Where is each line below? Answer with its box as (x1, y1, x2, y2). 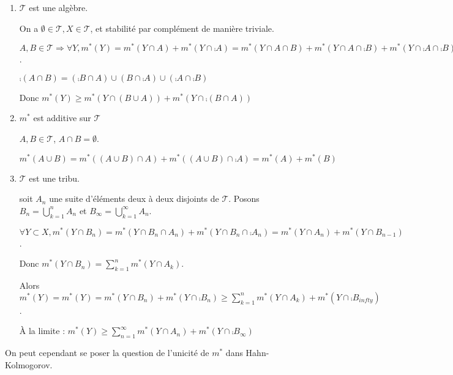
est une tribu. (29, 171, 80, 184)
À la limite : (19, 324, 66, 337)
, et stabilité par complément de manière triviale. (90, 21, 274, 34)
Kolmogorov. (5, 358, 53, 371)
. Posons (228, 192, 260, 205)
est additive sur (33, 111, 91, 124)
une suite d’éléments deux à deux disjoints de (49, 192, 219, 205)
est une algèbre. (29, 1, 88, 13)
